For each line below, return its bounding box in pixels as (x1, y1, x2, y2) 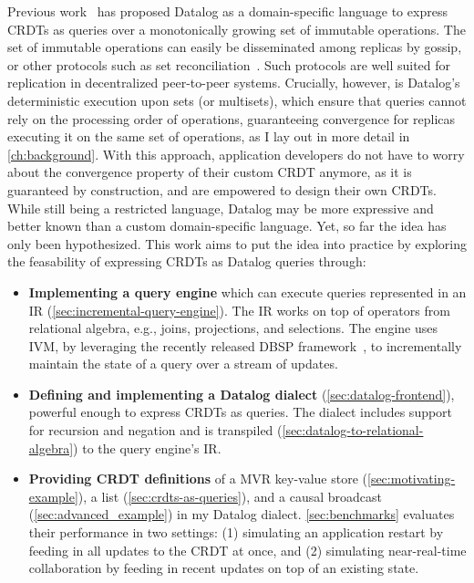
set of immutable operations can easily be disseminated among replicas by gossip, (7, 37, 462, 57)
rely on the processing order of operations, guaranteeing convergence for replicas (7, 109, 456, 128)
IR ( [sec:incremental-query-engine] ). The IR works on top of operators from (28, 300, 450, 319)
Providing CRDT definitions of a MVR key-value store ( (28, 469, 367, 488)
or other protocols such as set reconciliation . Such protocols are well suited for (7, 55, 451, 74)
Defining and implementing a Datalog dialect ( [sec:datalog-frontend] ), (28, 384, 455, 403)
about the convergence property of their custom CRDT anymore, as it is (7, 162, 412, 182)
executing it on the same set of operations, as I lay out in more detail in (7, 127, 410, 146)
